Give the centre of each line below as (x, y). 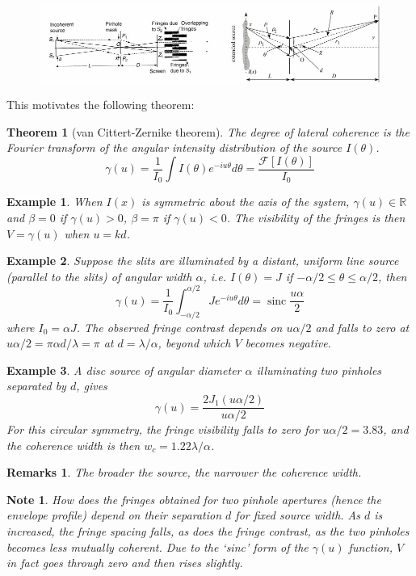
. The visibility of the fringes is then (316, 217)
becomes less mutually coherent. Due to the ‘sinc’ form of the (158, 547)
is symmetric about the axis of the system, (246, 202)
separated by (36, 386)
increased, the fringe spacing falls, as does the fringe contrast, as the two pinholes (208, 531)
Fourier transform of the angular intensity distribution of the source (174, 147)
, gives (92, 386)
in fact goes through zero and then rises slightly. (125, 563)
